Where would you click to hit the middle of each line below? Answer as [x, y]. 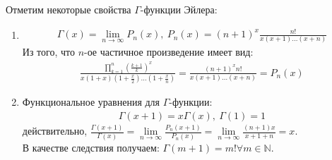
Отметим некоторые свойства [69, 9]
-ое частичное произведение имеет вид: [169, 52]
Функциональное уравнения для [91, 102]
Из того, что [48, 52]
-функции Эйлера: [179, 9]
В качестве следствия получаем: [91, 147]
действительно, [55, 131]
